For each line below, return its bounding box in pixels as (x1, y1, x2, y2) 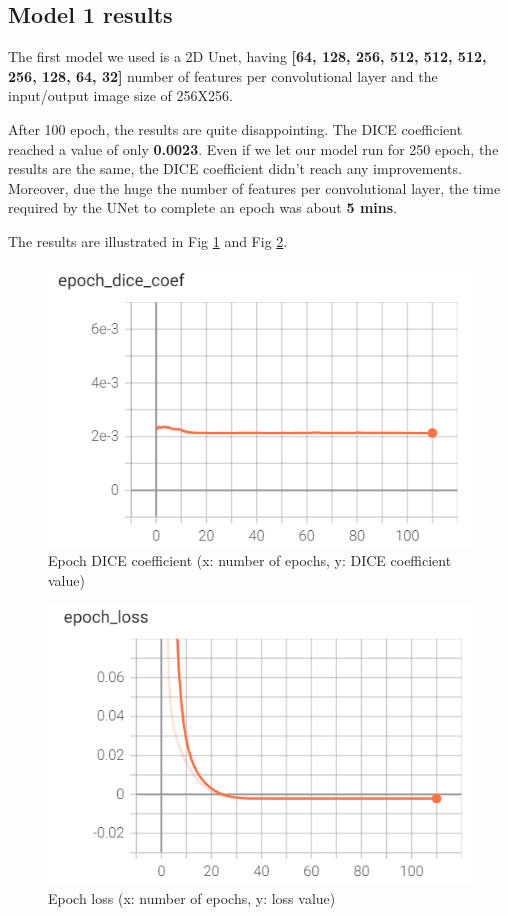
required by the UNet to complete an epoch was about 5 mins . (8, 197, 397, 218)
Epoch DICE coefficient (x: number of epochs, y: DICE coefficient (48, 550, 452, 571)
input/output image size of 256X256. (8, 85, 233, 106)
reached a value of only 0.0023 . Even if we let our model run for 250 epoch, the (8, 138, 499, 159)
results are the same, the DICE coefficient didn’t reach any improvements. (8, 158, 462, 179)
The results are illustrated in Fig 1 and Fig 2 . (8, 230, 288, 251)
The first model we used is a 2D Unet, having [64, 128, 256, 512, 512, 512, (8, 46, 487, 67)
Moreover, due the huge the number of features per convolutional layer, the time (8, 177, 501, 198)
